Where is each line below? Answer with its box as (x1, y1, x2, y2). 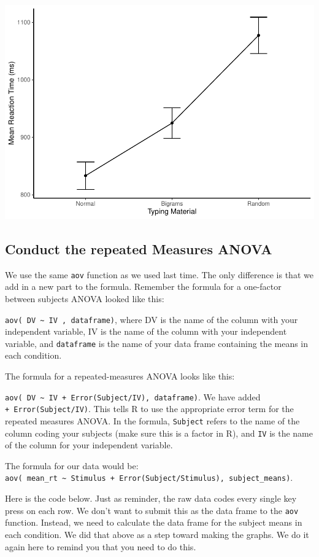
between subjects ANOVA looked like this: (5, 292, 164, 305)
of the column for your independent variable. (5, 438, 173, 451)
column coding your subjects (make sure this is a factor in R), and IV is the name (5, 426, 313, 439)
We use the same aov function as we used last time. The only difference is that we (5, 268, 313, 281)
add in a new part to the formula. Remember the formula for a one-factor (5, 280, 282, 293)
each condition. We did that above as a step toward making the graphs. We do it (5, 528, 309, 540)
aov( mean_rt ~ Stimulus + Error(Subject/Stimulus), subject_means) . (5, 471, 293, 484)
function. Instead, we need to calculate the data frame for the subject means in (5, 516, 302, 529)
